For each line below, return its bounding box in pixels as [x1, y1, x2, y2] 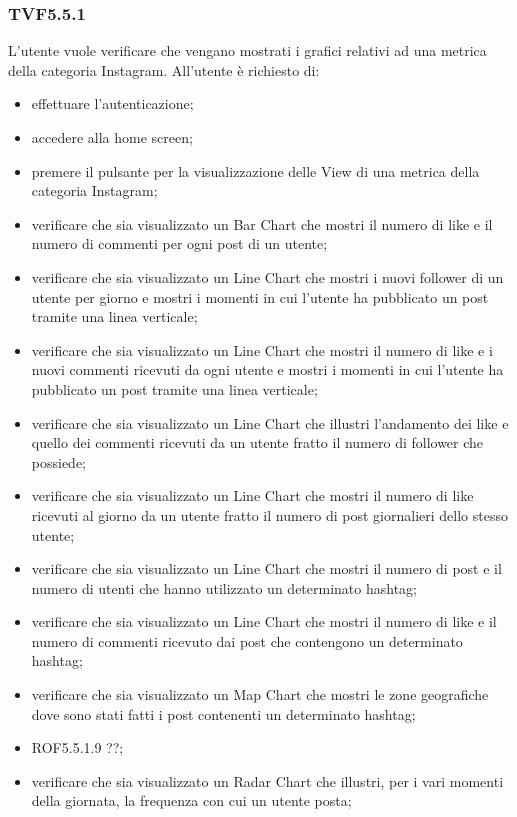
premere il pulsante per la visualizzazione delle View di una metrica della [31, 160, 480, 181]
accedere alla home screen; [31, 127, 193, 147]
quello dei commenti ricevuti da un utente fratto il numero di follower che [31, 432, 484, 453]
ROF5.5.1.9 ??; [31, 737, 124, 758]
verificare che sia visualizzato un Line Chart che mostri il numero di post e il [31, 558, 502, 579]
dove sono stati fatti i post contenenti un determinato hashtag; [31, 703, 416, 724]
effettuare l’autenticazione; [31, 93, 194, 114]
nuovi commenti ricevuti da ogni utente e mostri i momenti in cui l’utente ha [31, 359, 504, 380]
